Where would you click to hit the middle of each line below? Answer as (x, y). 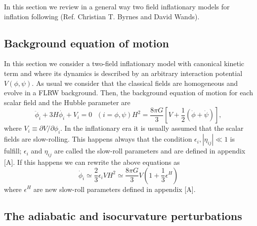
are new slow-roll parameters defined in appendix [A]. (114, 189)
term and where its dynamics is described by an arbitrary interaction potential (123, 73)
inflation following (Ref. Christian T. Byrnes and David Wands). (102, 16)
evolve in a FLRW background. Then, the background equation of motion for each (128, 93)
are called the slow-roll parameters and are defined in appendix (150, 151)
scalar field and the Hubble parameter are (67, 102)
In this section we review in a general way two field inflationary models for (117, 6)
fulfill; (13, 151)
